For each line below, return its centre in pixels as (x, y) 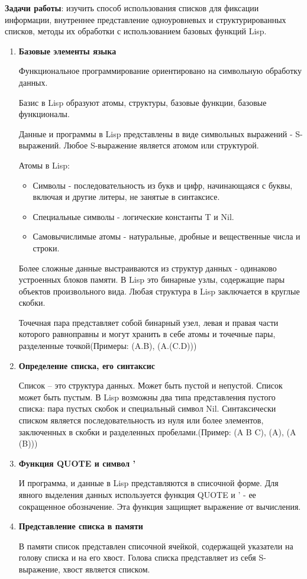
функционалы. (44, 114)
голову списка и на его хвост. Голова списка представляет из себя (137, 557)
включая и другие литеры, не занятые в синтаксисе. (126, 197)
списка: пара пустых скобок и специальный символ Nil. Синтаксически (147, 408)
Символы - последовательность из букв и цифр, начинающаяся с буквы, (163, 185)
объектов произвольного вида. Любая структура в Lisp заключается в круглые (159, 291)
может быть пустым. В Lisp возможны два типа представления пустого (147, 397)
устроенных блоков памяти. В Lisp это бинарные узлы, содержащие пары (152, 279)
